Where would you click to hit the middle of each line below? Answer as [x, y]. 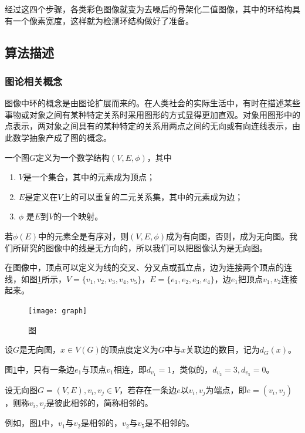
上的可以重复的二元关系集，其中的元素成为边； [153, 196]
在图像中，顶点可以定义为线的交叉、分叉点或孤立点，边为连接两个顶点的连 [148, 267]
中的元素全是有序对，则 [84, 236]
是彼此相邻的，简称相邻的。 [99, 402]
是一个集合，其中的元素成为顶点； [89, 177]
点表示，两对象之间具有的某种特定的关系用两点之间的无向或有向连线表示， [148, 126]
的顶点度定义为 [129, 349]
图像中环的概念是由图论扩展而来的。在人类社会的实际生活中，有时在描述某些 [152, 103]
